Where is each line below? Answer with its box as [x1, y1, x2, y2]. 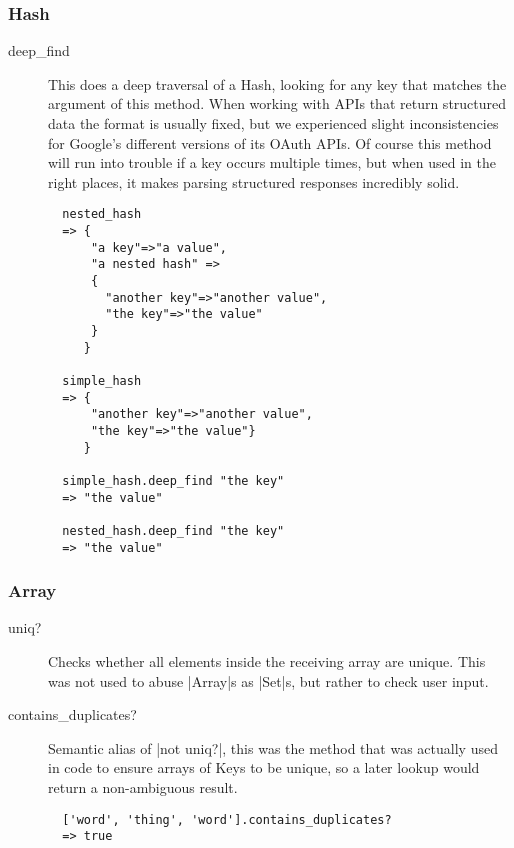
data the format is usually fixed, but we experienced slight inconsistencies [48, 113, 499, 133]
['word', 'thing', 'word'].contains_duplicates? [62, 812, 392, 827]
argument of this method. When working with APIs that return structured [48, 93, 507, 114]
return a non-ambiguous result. [48, 776, 238, 797]
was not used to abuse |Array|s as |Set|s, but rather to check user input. [48, 670, 489, 691]
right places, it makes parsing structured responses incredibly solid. [48, 171, 460, 192]
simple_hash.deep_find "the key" [62, 473, 285, 488]
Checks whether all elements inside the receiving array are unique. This [48, 650, 486, 671]
